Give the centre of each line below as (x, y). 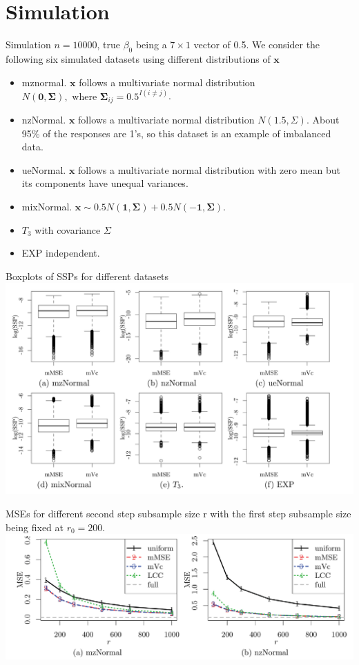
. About (323, 119)
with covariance (68, 229)
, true (108, 44)
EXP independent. (61, 253)
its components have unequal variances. (105, 183)
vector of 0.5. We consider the (257, 44)
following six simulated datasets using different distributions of (138, 58)
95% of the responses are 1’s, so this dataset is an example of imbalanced (176, 133)
